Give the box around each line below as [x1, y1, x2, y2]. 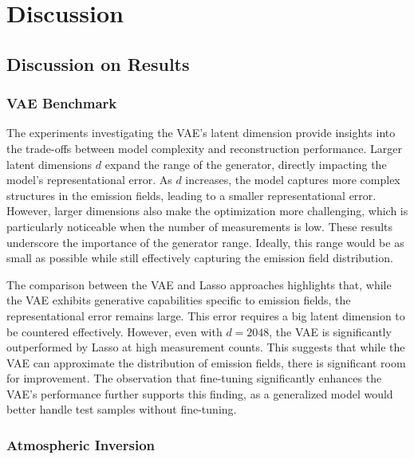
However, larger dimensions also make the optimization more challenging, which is [6, 202, 408, 219]
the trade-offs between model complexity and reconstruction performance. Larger [6, 139, 403, 156]
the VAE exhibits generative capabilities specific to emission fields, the [6, 292, 351, 308]
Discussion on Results [6, 51, 190, 76]
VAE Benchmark [6, 93, 117, 113]
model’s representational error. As [6, 171, 172, 188]
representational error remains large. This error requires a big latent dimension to [6, 307, 405, 324]
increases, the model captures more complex [185, 171, 400, 188]
